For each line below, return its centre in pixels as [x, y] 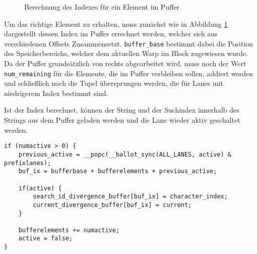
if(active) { [40, 188]
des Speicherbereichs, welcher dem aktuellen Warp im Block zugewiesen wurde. [126, 53]
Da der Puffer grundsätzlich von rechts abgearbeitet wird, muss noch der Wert [125, 63]
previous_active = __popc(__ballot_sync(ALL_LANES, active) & [125, 154]
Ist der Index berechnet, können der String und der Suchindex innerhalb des [122, 110]
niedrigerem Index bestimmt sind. [56, 93]
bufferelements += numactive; [69, 230]
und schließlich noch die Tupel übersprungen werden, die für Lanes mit [114, 83]
